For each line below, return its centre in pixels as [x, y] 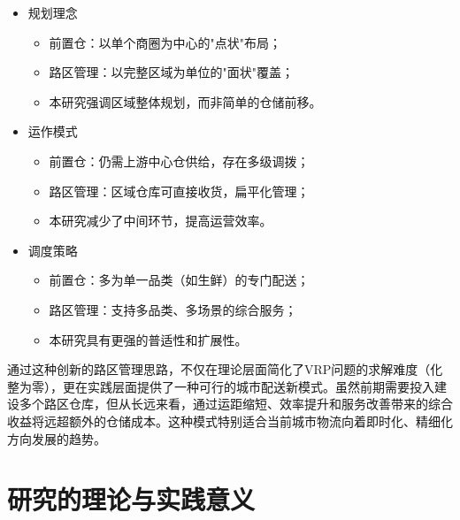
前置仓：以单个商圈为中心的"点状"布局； [165, 42]
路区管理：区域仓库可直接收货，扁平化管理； [179, 191]
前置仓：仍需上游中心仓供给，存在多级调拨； [179, 161]
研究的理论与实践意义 [131, 499]
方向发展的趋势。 [57, 438]
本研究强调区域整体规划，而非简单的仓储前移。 [185, 101]
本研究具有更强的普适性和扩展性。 [148, 339]
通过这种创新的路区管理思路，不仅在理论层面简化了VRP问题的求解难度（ [219, 369]
